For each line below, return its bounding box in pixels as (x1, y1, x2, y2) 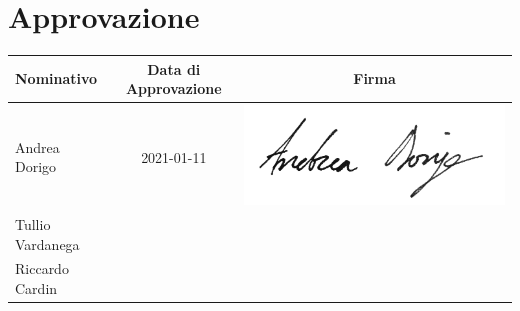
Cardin (15, 277, 58, 298)
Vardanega (15, 233, 80, 254)
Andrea (15, 136, 60, 157)
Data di (147, 58, 201, 79)
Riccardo (15, 258, 69, 279)
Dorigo (15, 156, 57, 177)
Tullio (15, 213, 51, 234)
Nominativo (15, 68, 98, 89)
